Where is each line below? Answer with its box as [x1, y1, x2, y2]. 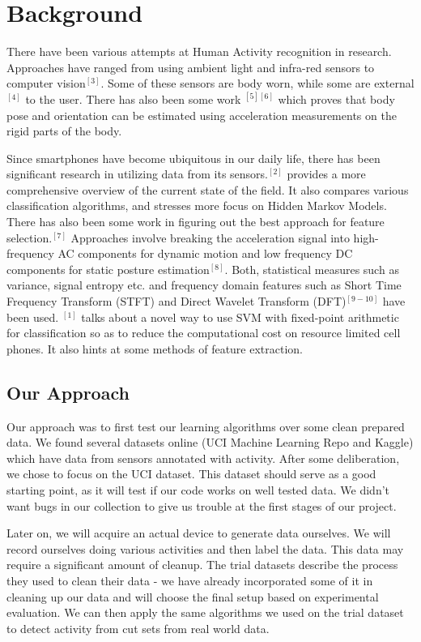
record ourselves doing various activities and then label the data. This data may [6, 540, 404, 557]
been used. [6, 308, 59, 325]
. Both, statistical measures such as [224, 260, 399, 277]
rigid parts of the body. [6, 122, 122, 139]
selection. [6, 229, 53, 246]
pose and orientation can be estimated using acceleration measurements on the [6, 106, 397, 123]
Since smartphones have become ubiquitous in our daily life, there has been [6, 149, 381, 166]
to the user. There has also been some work [25, 90, 241, 107]
